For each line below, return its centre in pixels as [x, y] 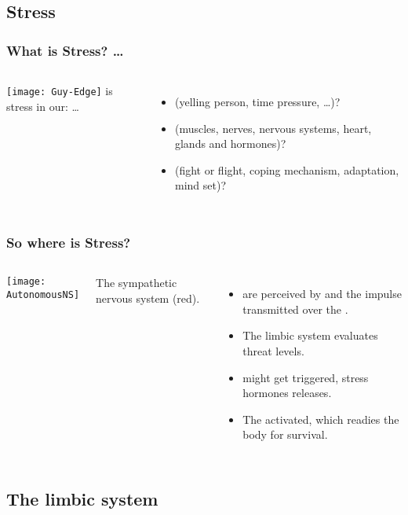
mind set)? [200, 185]
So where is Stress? [69, 242]
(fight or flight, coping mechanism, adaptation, [287, 169]
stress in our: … [43, 106]
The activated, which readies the [321, 419]
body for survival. [285, 434]
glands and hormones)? [230, 143]
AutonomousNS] [43, 294]
